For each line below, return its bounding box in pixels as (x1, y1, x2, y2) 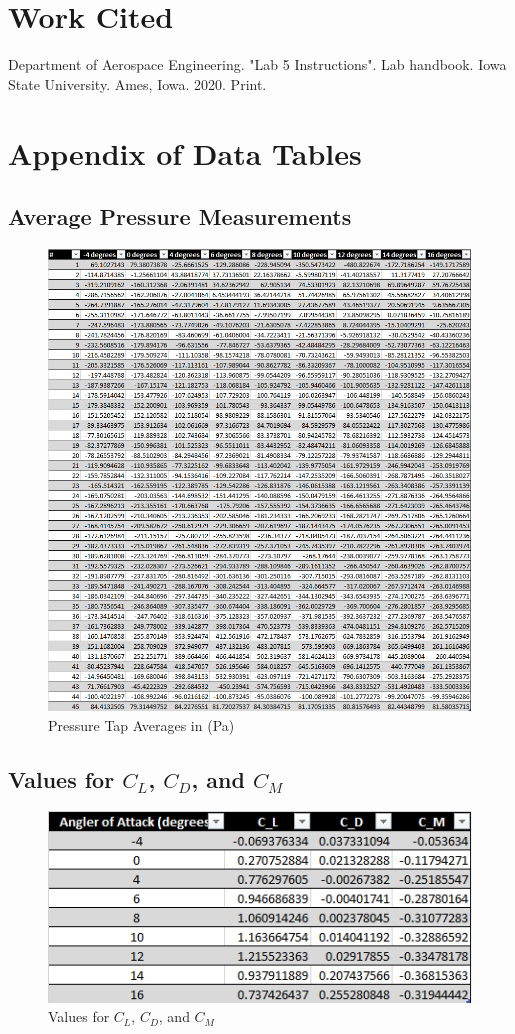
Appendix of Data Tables (8, 132, 362, 173)
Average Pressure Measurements (8, 201, 352, 232)
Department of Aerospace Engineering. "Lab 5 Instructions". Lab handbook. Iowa (8, 54, 507, 75)
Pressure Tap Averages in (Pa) (48, 714, 235, 735)
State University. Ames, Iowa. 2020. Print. (8, 73, 267, 94)
